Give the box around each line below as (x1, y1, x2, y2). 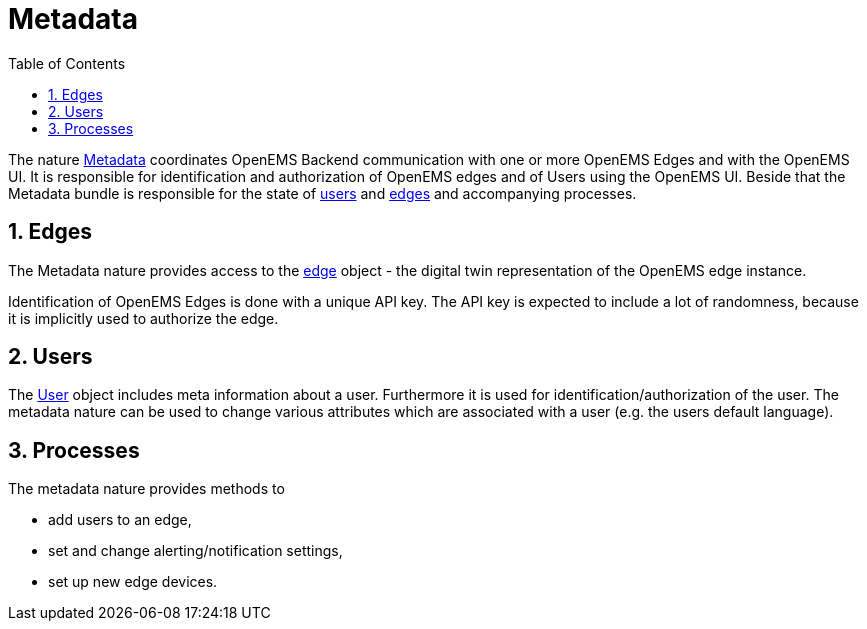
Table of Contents (8, 54, 126, 72)
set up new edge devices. (48, 573, 218, 591)
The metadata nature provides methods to (8, 480, 285, 498)
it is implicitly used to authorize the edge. (8, 309, 279, 327)
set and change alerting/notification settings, (48, 542, 343, 560)
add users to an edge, (48, 511, 192, 529)
